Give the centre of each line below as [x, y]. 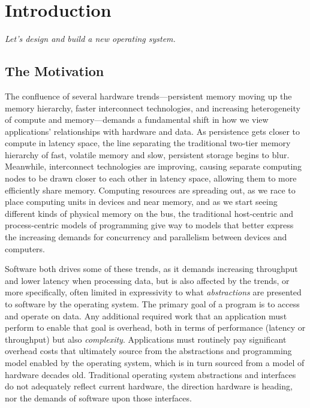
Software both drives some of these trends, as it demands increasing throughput [151, 269]
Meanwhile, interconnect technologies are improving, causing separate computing [154, 166]
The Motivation [55, 71]
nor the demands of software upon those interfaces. [98, 398]
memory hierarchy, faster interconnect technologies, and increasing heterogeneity [153, 108]
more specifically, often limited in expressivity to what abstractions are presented [153, 292]
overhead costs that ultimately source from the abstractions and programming [148, 351]
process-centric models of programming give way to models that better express [149, 225]
